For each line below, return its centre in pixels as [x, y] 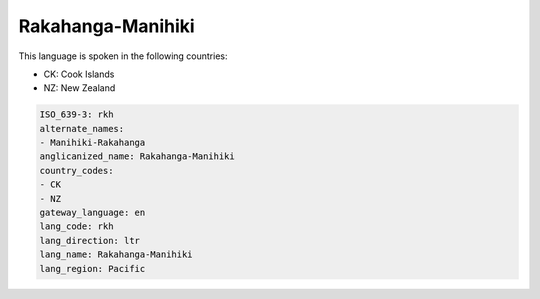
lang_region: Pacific [92, 268]
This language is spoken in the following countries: [123, 56]
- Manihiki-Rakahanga [92, 143]
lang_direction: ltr [89, 240]
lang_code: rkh [76, 226]
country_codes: [76, 170]
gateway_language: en [92, 213]
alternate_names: [82, 128]
